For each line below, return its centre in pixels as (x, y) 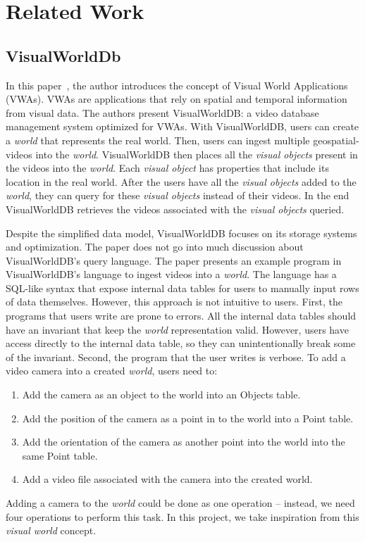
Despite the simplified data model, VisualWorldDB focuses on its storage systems (181, 233)
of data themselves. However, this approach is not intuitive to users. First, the (174, 302)
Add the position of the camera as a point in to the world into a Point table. (188, 418)
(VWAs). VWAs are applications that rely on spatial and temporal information (177, 99)
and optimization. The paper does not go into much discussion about (155, 247)
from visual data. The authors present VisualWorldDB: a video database (162, 112)
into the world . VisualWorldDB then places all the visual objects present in (197, 154)
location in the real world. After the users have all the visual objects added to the (181, 181)
